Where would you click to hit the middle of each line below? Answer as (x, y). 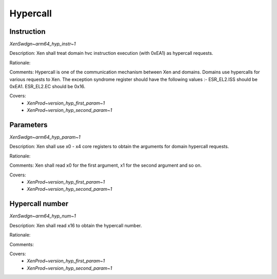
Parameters (28, 125)
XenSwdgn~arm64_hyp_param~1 (45, 137)
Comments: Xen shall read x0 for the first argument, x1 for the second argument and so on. (106, 165)
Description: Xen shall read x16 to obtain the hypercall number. (76, 225)
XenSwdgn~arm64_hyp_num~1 (43, 216)
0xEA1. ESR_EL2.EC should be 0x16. (47, 87)
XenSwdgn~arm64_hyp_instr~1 (43, 44)
